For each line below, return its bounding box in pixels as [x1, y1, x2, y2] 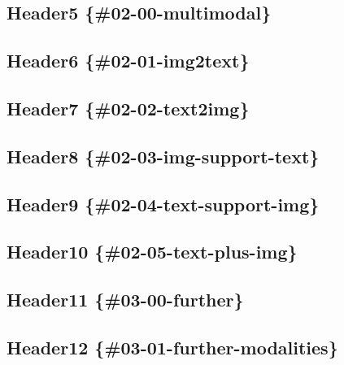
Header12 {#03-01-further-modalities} [7, 334, 338, 359]
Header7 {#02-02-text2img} [7, 95, 250, 120]
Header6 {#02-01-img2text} [7, 48, 250, 73]
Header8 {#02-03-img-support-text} [7, 143, 320, 168]
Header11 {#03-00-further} [7, 287, 244, 312]
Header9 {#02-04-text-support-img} [7, 191, 320, 216]
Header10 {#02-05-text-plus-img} [7, 239, 298, 264]
